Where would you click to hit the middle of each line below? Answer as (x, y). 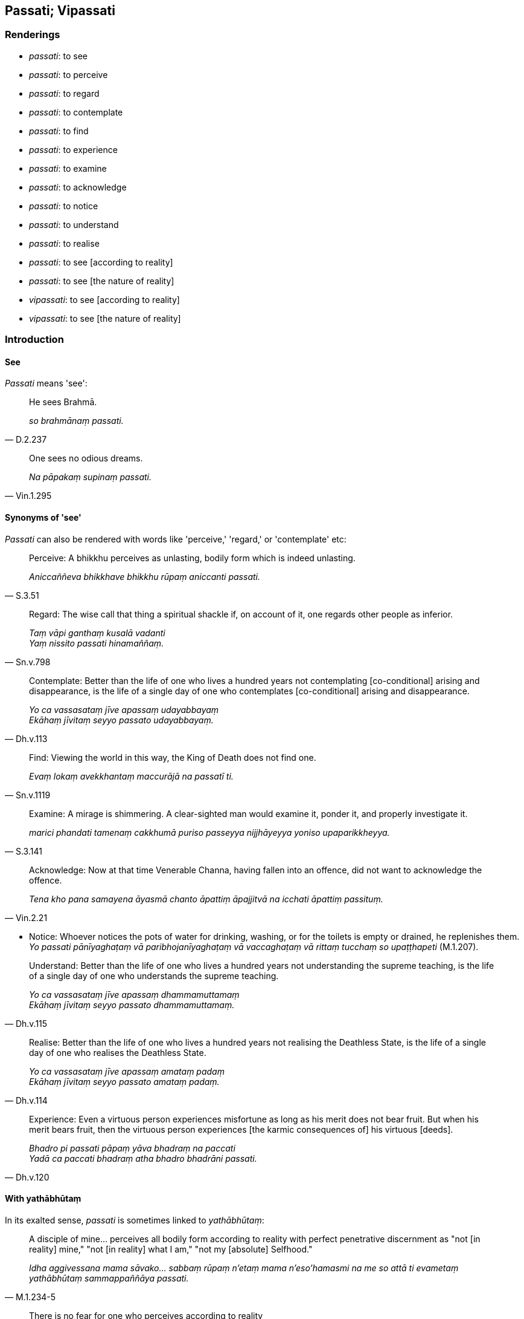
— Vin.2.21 (26, 917)
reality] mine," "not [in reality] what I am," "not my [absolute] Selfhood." (171, 1249)
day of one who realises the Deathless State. (118, 1052)
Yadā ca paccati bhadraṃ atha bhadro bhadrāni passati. (143, 1158)
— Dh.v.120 (27, 1177)
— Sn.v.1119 (28, 795)
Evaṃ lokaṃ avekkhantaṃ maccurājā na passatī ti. (131, 776)
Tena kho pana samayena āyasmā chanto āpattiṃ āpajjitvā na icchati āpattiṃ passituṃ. (206, 899)
